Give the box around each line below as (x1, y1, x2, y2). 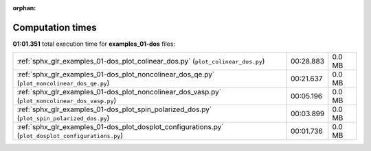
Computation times (12, 21, 97, 33)
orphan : (12, 4, 36, 12)
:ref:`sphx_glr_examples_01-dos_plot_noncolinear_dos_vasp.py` (16, 87, 222, 97)
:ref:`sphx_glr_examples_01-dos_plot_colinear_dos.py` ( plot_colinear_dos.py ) (16, 57, 265, 66)
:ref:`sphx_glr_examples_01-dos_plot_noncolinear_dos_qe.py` (16, 70, 215, 79)
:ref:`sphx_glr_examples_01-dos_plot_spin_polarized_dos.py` (16, 105, 212, 114)
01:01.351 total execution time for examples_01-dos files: (12, 40, 175, 48)
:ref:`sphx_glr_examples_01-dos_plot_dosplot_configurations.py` (16, 122, 224, 132)
